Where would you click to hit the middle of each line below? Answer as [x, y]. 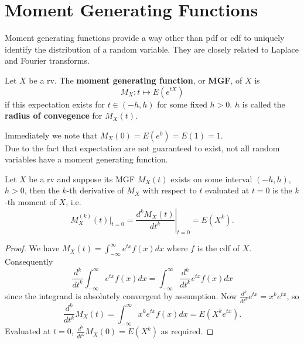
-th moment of [30, 202]
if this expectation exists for [55, 104]
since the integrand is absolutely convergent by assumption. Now [121, 295]
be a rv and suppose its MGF [82, 179]
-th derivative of [95, 190]
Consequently [29, 261]
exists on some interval [211, 179]
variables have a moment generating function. [86, 159]
